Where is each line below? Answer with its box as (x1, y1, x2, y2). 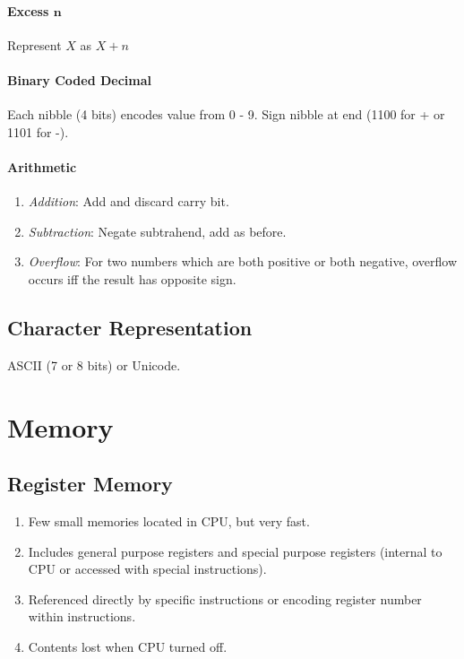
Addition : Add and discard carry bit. (28, 192, 229, 211)
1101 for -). (7, 122, 69, 141)
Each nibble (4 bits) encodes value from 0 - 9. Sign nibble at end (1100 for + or (7, 105, 445, 124)
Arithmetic (7, 157, 77, 176)
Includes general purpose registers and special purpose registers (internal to (28, 542, 443, 560)
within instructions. (28, 607, 136, 626)
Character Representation (7, 313, 253, 341)
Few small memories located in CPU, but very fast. (28, 511, 310, 530)
